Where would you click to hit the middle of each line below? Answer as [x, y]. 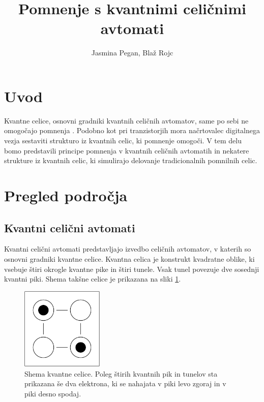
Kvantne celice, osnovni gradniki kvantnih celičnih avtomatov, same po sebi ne [126, 120]
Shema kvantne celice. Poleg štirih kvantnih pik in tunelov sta [121, 373]
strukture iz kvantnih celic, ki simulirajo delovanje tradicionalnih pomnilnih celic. [131, 160]
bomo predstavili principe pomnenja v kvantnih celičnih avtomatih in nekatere [127, 150]
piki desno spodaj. [53, 393]
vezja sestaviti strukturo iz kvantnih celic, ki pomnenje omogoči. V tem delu [123, 141]
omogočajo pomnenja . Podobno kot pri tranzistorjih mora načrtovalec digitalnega [132, 130]
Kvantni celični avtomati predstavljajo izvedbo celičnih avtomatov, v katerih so [128, 249]
